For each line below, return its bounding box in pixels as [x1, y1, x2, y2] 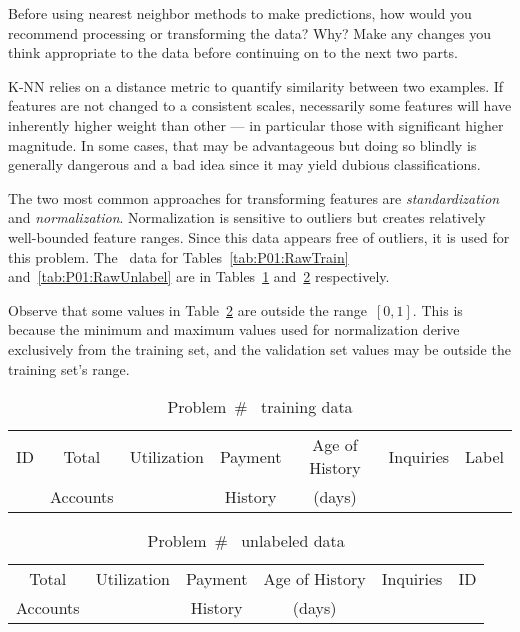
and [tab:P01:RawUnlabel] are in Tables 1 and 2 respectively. [8, 266, 390, 287]
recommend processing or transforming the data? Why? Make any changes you [8, 22, 492, 43]
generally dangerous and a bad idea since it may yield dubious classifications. [8, 154, 481, 175]
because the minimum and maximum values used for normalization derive [8, 319, 460, 340]
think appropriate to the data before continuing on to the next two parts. [8, 42, 458, 63]
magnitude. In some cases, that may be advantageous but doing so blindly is [8, 134, 477, 155]
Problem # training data [167, 395, 353, 419]
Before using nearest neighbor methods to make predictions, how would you [8, 3, 472, 23]
